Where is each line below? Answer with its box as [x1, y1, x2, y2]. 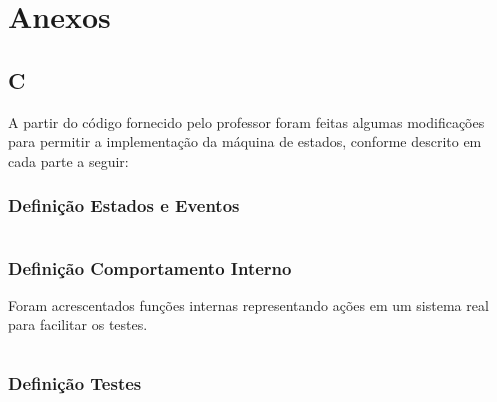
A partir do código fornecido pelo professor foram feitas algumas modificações [8, 111, 485, 132]
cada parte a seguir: [8, 150, 129, 171]
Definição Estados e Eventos [8, 193, 240, 218]
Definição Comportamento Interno [8, 255, 292, 280]
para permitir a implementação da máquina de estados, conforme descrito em [8, 131, 482, 152]
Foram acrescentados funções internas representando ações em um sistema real [8, 294, 489, 315]
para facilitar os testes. [8, 314, 148, 335]
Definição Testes [8, 370, 142, 395]
